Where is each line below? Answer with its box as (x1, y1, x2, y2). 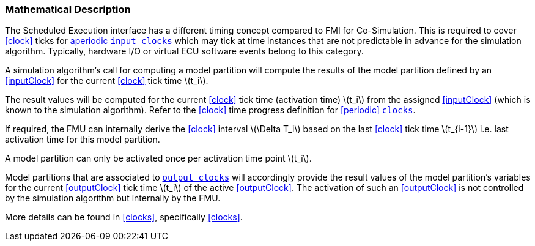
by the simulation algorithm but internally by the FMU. (5, 193, 221, 204)
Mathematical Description (5, 3, 131, 15)
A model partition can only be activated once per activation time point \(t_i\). (5, 153, 312, 164)
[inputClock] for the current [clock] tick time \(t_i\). (5, 75, 208, 86)
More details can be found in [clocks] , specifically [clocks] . (5, 212, 243, 223)
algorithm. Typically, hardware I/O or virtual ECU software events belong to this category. (5, 46, 364, 57)
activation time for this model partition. (5, 134, 160, 145)
